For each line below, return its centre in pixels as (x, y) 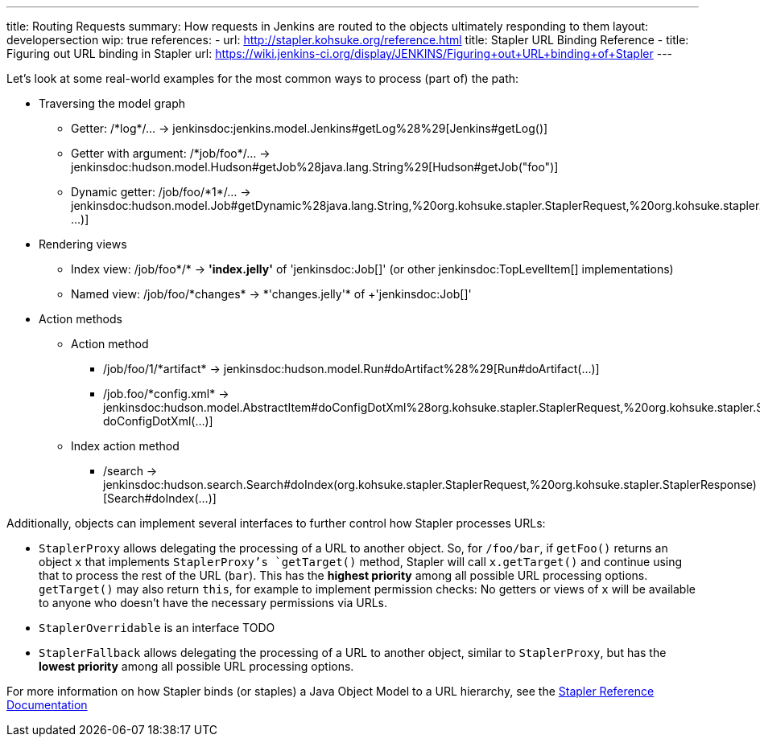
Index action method (125, 446)
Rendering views (83, 244)
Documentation (47, 705)
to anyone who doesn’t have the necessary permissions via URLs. (213, 603)
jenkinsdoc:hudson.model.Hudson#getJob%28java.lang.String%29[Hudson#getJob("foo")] (315, 167)
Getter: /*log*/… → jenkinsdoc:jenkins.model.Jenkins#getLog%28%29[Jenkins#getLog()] (310, 128)
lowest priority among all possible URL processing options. (196, 666)
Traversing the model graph (112, 103)
